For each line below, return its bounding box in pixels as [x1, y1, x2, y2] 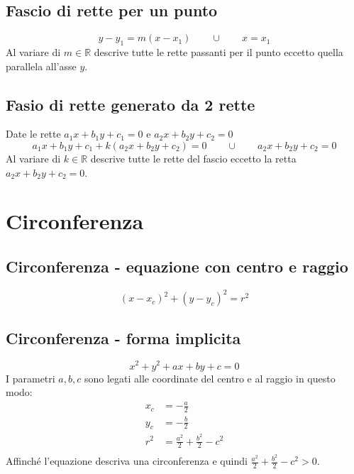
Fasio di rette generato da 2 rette [6, 93, 255, 115]
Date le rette [6, 126, 61, 141]
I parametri [6, 370, 55, 385]
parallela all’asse [6, 58, 77, 73]
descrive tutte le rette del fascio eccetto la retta [90, 150, 297, 165]
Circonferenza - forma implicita [6, 326, 241, 348]
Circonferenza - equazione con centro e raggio [6, 255, 348, 277]
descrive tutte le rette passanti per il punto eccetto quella [94, 45, 343, 59]
